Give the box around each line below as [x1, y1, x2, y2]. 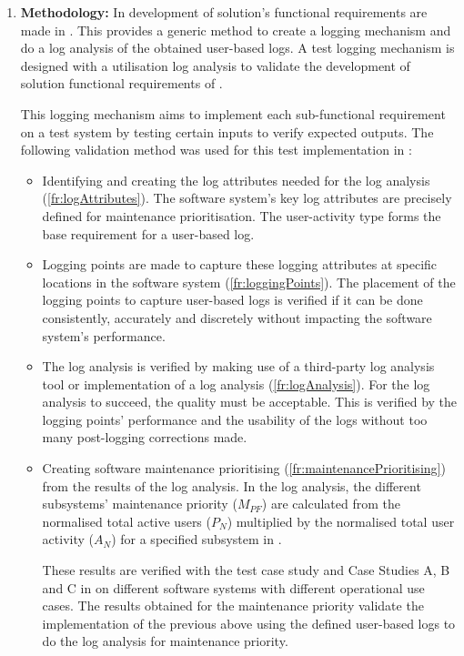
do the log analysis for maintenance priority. [42, 631, 288, 651]
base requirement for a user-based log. [42, 224, 255, 243]
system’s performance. [42, 326, 166, 345]
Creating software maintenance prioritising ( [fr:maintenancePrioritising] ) [42, 459, 446, 478]
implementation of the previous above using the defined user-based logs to [42, 613, 456, 632]
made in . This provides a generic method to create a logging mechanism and [20, 20, 451, 39]
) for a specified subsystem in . [111, 530, 282, 549]
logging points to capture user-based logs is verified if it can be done [42, 290, 423, 309]
